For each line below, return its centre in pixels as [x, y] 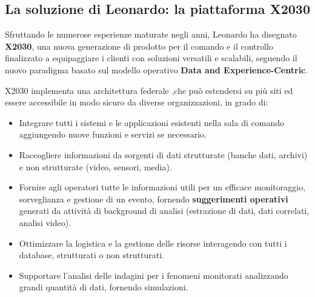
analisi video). [45, 222]
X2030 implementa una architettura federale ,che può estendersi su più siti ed [149, 90]
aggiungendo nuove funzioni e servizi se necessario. [113, 134]
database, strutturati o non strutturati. [92, 255]
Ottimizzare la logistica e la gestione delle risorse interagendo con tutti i [153, 243]
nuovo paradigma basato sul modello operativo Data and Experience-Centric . [157, 69]
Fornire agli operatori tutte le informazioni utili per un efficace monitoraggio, [162, 187]
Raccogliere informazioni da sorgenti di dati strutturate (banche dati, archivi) [163, 154]
